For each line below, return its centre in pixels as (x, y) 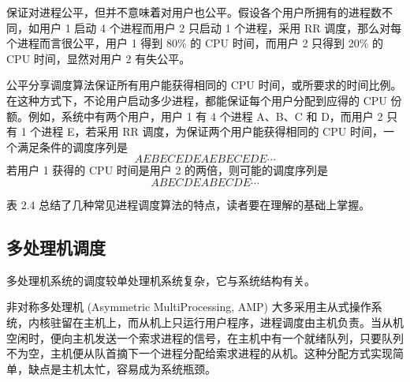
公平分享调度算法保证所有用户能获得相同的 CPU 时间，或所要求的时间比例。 (204, 85)
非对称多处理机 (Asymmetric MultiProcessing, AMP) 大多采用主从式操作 (189, 307)
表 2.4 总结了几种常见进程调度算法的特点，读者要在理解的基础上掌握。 (188, 204)
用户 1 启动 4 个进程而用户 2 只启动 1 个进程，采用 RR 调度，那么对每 (220, 27)
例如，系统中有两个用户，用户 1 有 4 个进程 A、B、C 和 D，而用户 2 (205, 116)
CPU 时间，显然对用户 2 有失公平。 (99, 58)
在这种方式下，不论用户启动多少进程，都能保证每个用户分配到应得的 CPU (197, 100)
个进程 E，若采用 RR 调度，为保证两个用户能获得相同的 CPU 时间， (207, 131)
